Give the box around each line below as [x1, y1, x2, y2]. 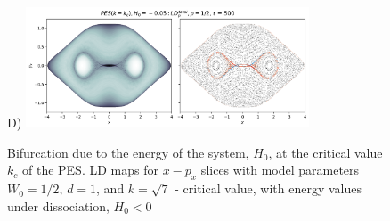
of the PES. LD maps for [21, 160, 158, 179]
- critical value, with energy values [175, 179, 362, 198]
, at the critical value [268, 143, 383, 161]
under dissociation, [7, 196, 110, 215]
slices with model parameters [200, 160, 360, 179]
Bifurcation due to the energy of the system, [7, 143, 249, 161]
